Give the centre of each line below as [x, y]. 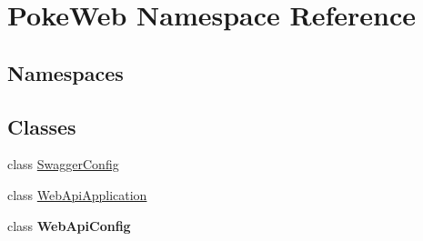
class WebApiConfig [69, 225]
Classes [42, 126]
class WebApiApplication [77, 194]
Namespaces [65, 72]
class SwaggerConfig [63, 164]
